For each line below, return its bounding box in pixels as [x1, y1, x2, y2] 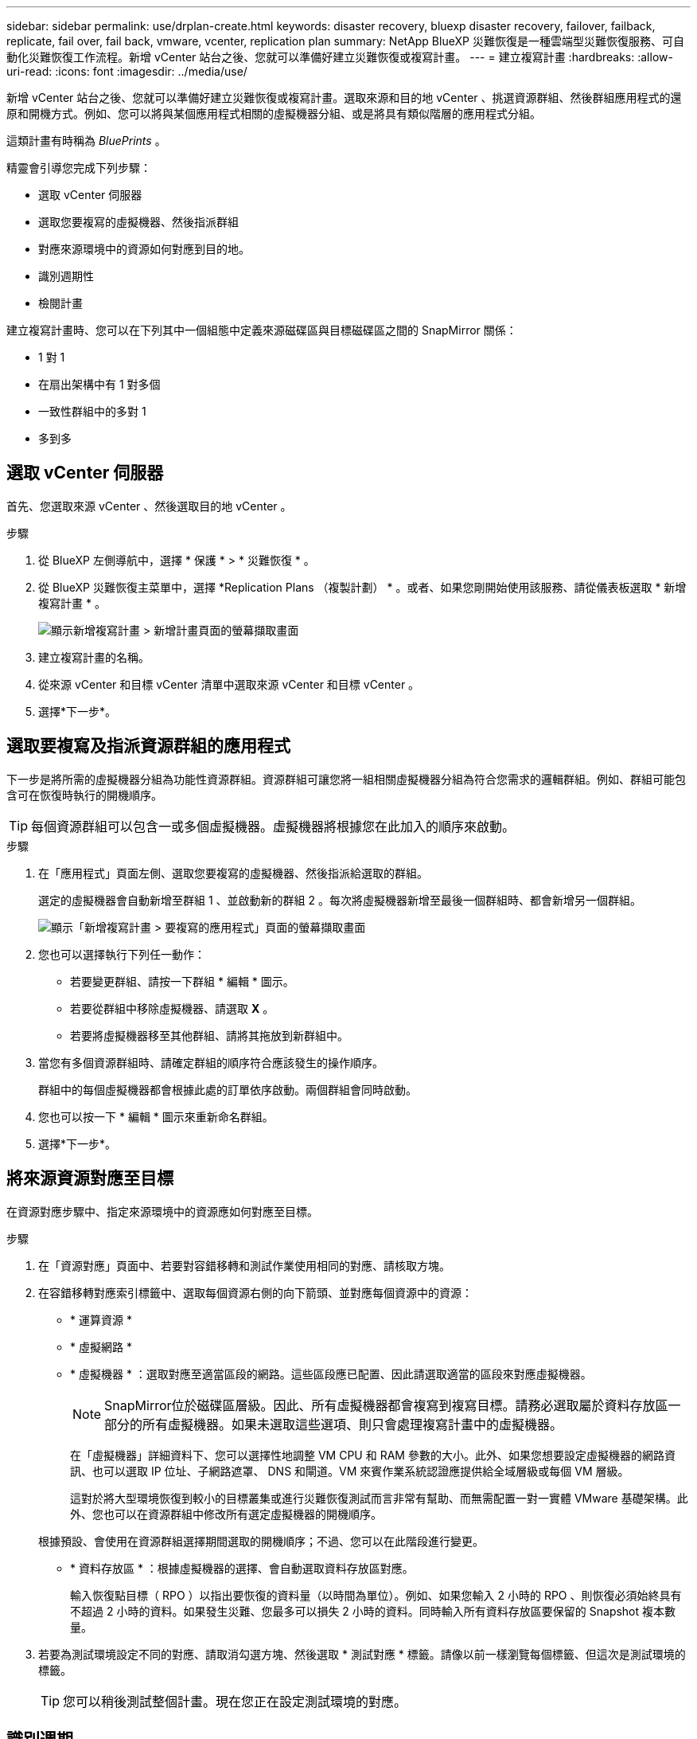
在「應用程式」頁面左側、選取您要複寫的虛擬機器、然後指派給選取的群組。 [38, 866, 428, 880]
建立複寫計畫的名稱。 [38, 650, 150, 664]
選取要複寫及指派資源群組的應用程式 [6, 736, 290, 756]
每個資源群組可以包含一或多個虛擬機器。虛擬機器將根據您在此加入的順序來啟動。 [31, 818, 516, 834]
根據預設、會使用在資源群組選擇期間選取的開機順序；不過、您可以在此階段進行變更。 [38, 1534, 484, 1548]
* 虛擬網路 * [70, 1339, 132, 1354]
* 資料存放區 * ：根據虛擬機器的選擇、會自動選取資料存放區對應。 [70, 1561, 414, 1575]
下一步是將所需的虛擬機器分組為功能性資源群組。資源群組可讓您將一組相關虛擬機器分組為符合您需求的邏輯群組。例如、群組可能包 [6, 772, 686, 786]
